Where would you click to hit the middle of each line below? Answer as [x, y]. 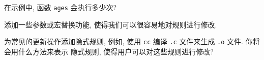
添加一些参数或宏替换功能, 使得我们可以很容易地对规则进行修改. [111, 24]
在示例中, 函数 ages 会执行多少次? [61, 7]
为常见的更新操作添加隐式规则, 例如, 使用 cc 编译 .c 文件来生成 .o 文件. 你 [128, 41]
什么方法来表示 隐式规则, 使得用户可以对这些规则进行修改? [116, 51]
